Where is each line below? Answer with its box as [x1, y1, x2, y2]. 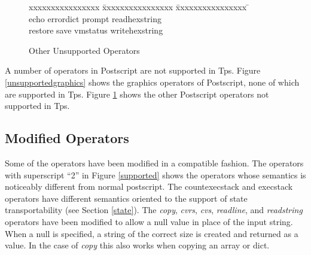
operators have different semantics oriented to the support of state [5, 192, 248, 204]
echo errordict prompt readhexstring [29, 12, 161, 25]
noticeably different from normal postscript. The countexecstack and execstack [5, 180, 293, 193]
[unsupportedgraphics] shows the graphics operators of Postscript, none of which [5, 75, 300, 88]
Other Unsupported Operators [29, 44, 140, 56]
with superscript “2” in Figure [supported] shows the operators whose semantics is [5, 168, 306, 181]
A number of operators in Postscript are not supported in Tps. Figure [5, 64, 261, 77]
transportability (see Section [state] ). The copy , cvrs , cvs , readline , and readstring [5, 204, 303, 216]
